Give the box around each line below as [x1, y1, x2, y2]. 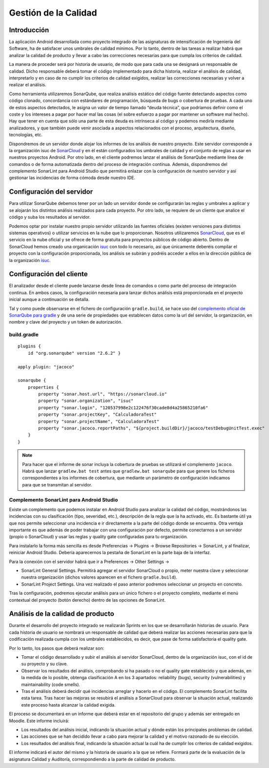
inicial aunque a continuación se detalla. [9, 297, 90, 303]
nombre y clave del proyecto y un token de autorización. [9, 319, 123, 325]
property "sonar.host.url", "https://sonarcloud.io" [38, 391, 167, 397]
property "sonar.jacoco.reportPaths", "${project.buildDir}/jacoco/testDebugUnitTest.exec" [38, 425, 265, 431]
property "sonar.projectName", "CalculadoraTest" [38, 419, 160, 424]
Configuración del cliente [9, 270, 88, 278]
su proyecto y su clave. [21, 661, 68, 667]
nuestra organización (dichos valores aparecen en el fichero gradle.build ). [21, 574, 178, 580]
